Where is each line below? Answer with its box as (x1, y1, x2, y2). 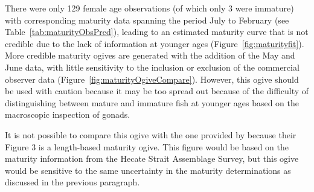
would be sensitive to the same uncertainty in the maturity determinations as (5, 164, 291, 176)
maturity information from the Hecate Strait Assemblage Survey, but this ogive (5, 152, 299, 165)
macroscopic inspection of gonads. (5, 108, 130, 121)
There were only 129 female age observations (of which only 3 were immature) (5, 2, 294, 14)
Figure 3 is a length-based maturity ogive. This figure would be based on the (5, 140, 289, 153)
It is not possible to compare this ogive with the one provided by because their (5, 128, 296, 141)
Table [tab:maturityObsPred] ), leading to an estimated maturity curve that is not (5, 25, 309, 38)
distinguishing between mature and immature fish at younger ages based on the (5, 96, 300, 109)
